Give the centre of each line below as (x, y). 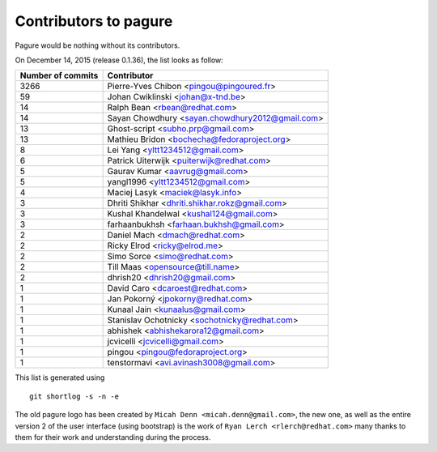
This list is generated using (60, 377)
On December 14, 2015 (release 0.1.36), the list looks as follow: (119, 60)
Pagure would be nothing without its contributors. (98, 45)
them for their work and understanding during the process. (113, 437)
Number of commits (59, 75)
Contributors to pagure (94, 21)
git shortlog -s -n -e (74, 396)
